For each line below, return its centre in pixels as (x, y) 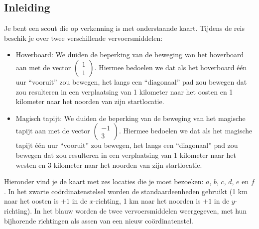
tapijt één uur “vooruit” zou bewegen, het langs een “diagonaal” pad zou (127, 145)
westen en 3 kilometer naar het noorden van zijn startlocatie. (109, 165)
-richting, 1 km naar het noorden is (147, 201)
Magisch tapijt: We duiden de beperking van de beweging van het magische (130, 118)
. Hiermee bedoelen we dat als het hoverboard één (171, 67)
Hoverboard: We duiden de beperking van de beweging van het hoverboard (130, 55)
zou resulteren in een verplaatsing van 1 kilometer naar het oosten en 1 (124, 91)
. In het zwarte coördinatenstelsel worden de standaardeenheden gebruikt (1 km (126, 191)
